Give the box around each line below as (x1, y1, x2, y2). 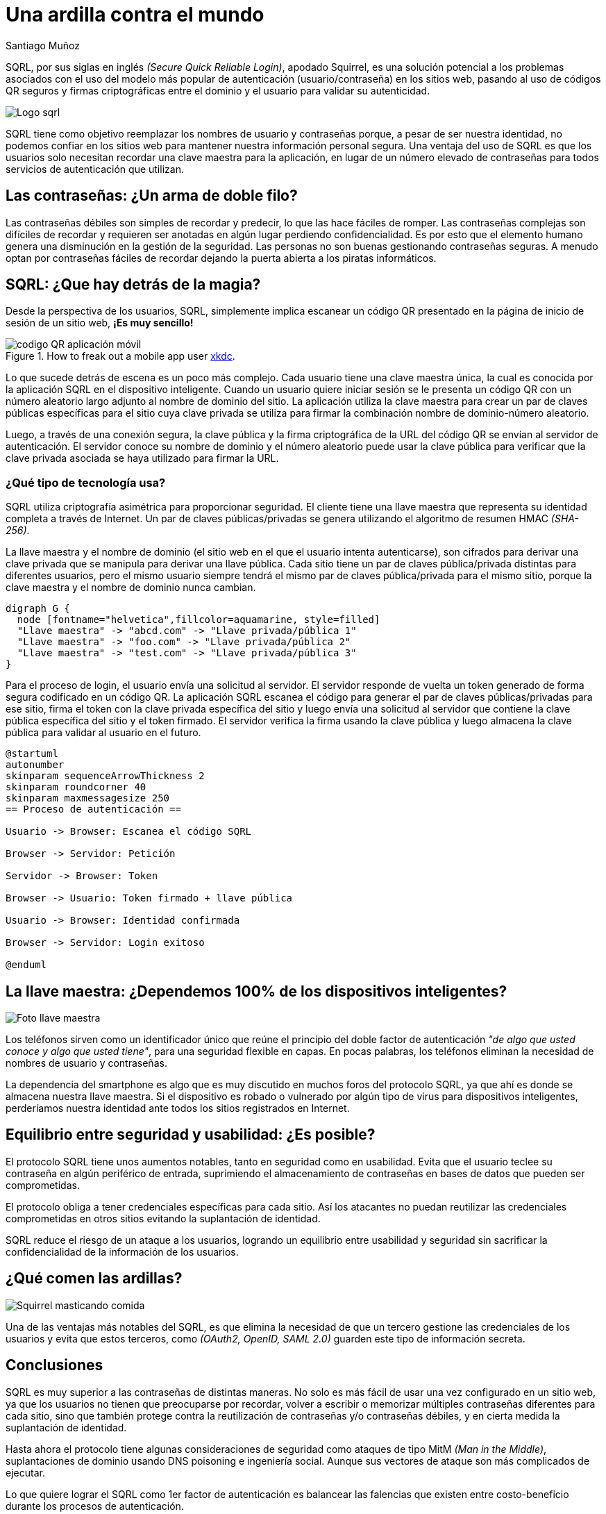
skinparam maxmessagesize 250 (6, 792, 170, 804)
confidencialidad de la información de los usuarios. (6, 1245, 239, 1258)
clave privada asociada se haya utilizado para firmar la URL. (6, 452, 279, 465)
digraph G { (6, 603, 70, 615)
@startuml (6, 748, 58, 760)
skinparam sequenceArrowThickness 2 (6, 770, 205, 782)
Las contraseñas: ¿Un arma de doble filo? (6, 187, 298, 205)
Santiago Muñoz (6, 39, 80, 51)
